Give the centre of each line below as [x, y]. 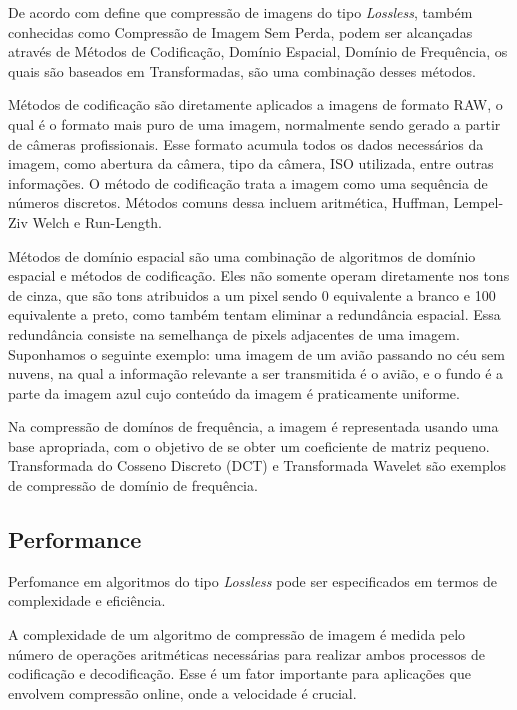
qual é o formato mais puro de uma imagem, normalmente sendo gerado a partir [254, 123]
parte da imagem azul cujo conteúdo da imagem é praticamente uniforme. [234, 392]
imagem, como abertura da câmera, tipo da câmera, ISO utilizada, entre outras [251, 163]
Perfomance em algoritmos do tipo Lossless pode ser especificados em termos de [253, 580]
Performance [75, 539]
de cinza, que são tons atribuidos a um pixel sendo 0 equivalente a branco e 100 [252, 294]
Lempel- [478, 202]
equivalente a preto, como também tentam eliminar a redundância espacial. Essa [254, 314]
